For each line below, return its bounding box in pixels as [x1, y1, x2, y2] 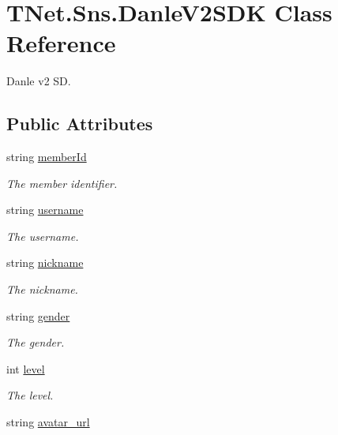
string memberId [6, 148, 87, 165]
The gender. [6, 334, 65, 351]
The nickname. [6, 281, 78, 298]
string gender [6, 307, 70, 324]
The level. [6, 387, 54, 403]
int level [6, 360, 45, 377]
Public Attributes [6, 111, 153, 136]
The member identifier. [6, 174, 118, 191]
